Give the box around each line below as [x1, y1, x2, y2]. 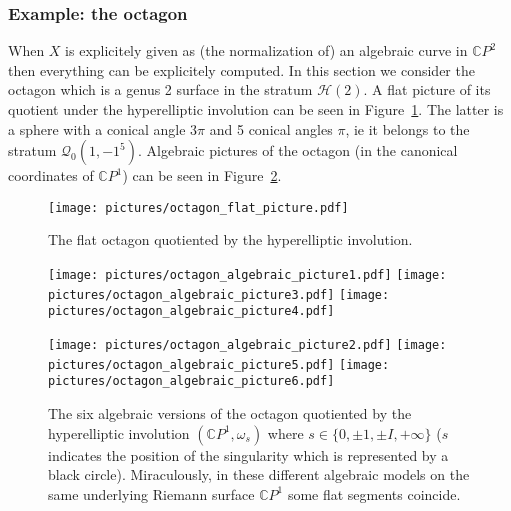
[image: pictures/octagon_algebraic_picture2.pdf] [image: [48, 338, 447, 352]
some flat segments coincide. [287, 483, 461, 504]
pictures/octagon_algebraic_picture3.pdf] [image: [48, 287, 390, 302]
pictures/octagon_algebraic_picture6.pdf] [48, 374, 335, 389]
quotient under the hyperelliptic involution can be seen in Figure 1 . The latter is [8, 99, 504, 119]
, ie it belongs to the [345, 118, 470, 139]
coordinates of [8, 165, 94, 186]
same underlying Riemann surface [48, 483, 255, 504]
